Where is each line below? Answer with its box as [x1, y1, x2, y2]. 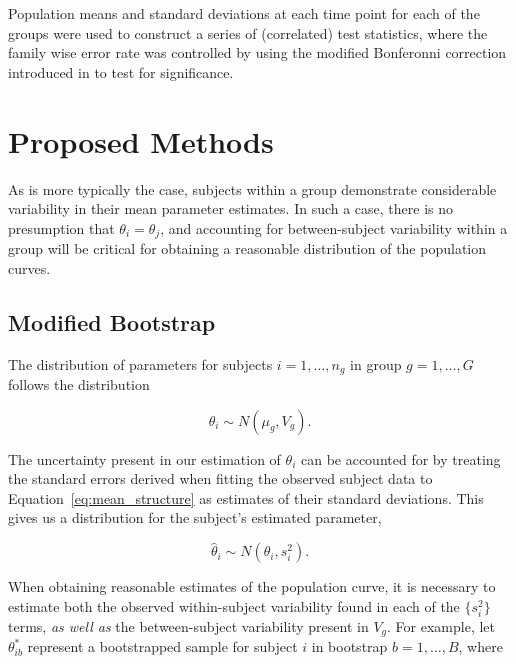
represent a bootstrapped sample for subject [27, 636, 298, 657]
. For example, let [387, 615, 496, 636]
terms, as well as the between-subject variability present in [8, 615, 369, 636]
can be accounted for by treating [300, 448, 501, 469]
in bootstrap [311, 636, 388, 657]
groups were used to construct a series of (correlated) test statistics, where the [8, 22, 488, 43]
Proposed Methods [8, 120, 274, 161]
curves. [8, 257, 51, 278]
